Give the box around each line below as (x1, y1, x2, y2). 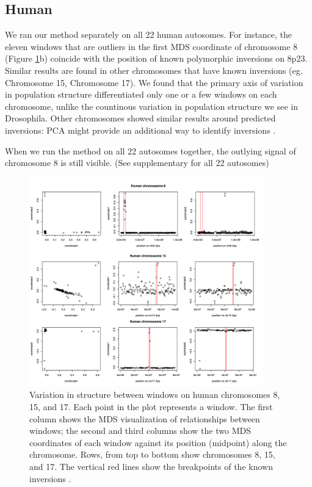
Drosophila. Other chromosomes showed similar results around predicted (5, 112, 276, 124)
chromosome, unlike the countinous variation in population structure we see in (5, 99, 298, 112)
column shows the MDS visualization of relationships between (29, 412, 260, 425)
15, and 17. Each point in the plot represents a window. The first (29, 400, 273, 413)
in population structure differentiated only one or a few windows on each (5, 88, 277, 101)
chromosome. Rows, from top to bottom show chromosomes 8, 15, (29, 448, 275, 461)
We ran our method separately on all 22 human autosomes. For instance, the (5, 28, 292, 41)
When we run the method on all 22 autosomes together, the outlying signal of (5, 144, 296, 157)
